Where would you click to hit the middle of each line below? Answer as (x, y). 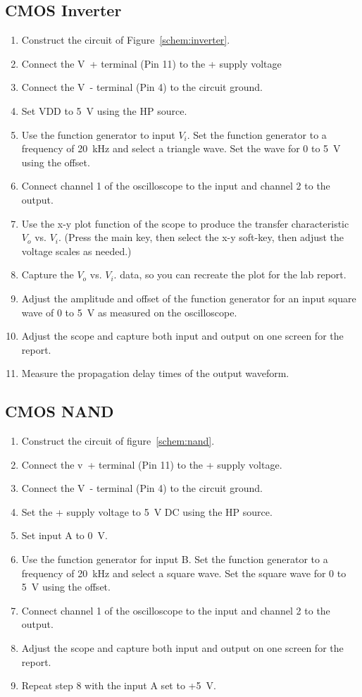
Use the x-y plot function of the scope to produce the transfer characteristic (185, 223)
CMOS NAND (60, 411)
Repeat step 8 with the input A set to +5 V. (119, 685)
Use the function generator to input (98, 134)
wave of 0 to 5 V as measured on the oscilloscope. (129, 312)
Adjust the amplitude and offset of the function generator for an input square (189, 298)
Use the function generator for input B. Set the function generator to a (175, 559)
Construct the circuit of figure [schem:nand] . (118, 441)
